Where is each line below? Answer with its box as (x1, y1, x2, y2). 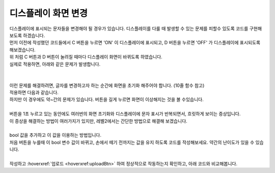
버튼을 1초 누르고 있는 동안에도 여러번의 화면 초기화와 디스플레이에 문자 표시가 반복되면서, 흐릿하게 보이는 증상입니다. (9, 111, 241, 117)
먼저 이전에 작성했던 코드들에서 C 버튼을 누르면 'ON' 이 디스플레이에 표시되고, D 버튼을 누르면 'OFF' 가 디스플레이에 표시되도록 (9, 40, 261, 46)
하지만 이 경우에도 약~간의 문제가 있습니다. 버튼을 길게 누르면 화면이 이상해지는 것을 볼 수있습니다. (9, 97, 204, 103)
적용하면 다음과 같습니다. (9, 90, 59, 96)
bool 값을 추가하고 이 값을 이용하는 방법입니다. (9, 132, 102, 138)
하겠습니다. (23, 32, 45, 38)
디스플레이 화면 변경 (9, 8, 88, 19)
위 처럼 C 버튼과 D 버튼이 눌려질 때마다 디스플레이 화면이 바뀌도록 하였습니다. (9, 54, 162, 60)
